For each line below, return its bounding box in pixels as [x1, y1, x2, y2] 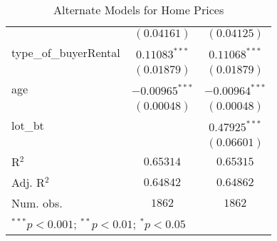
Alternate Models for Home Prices [53, 1, 224, 18]
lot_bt [11, 117, 44, 133]
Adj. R [11, 174, 45, 190]
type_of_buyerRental [11, 44, 120, 61]
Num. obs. [11, 195, 63, 211]
